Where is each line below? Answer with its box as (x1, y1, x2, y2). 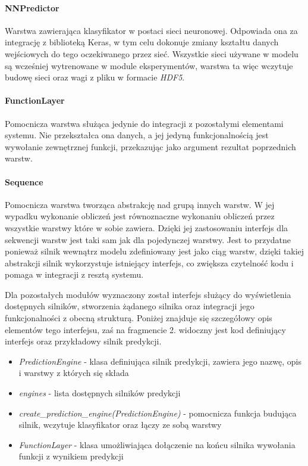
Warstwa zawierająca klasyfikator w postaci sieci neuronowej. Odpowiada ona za (5, 24, 298, 36)
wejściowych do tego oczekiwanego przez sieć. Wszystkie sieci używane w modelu (5, 47, 298, 60)
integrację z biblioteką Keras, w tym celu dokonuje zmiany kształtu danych (5, 36, 279, 48)
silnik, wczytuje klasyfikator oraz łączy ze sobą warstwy (18, 418, 222, 431)
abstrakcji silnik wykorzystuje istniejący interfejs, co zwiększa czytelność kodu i (5, 256, 294, 269)
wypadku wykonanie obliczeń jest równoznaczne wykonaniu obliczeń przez (5, 210, 275, 222)
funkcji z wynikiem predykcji (18, 450, 124, 462)
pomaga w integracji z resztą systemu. (5, 268, 144, 281)
